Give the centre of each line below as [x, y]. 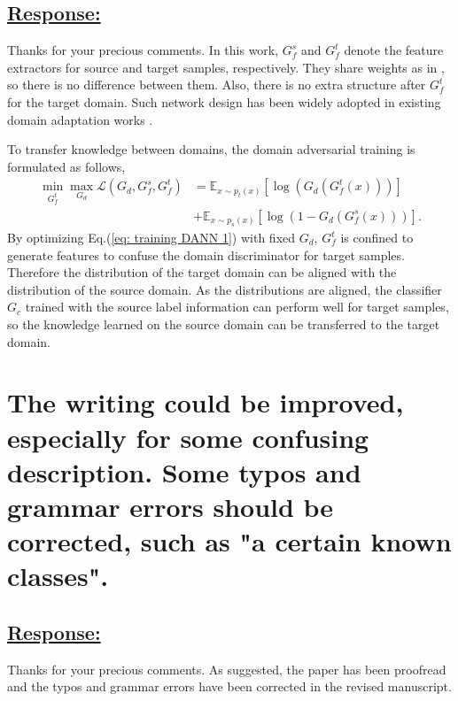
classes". [58, 576]
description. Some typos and [184, 471]
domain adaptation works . [80, 119]
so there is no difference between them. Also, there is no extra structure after [217, 85]
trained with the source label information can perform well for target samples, [237, 307]
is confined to [377, 238]
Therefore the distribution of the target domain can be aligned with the [202, 272]
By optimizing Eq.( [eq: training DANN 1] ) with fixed [151, 238]
